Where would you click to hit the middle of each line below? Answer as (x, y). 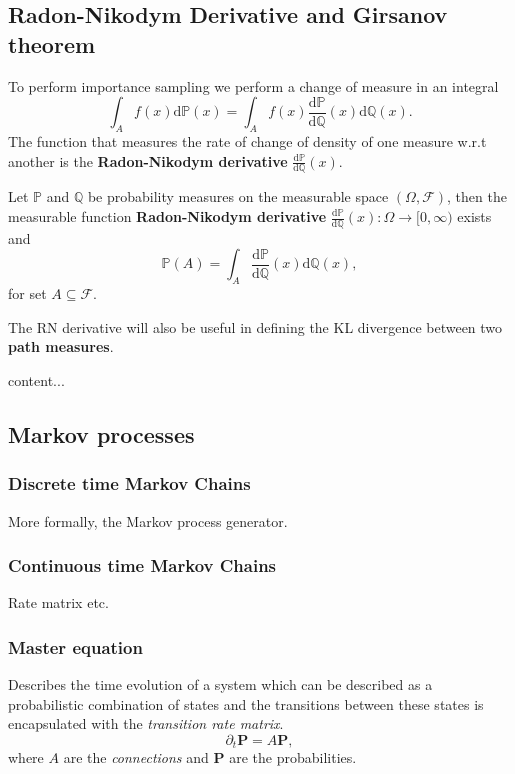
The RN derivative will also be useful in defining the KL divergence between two (255, 326)
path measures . (61, 346)
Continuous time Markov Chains (142, 565)
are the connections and (136, 757)
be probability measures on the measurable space (238, 196)
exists (474, 216)
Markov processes (101, 433)
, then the (477, 196)
